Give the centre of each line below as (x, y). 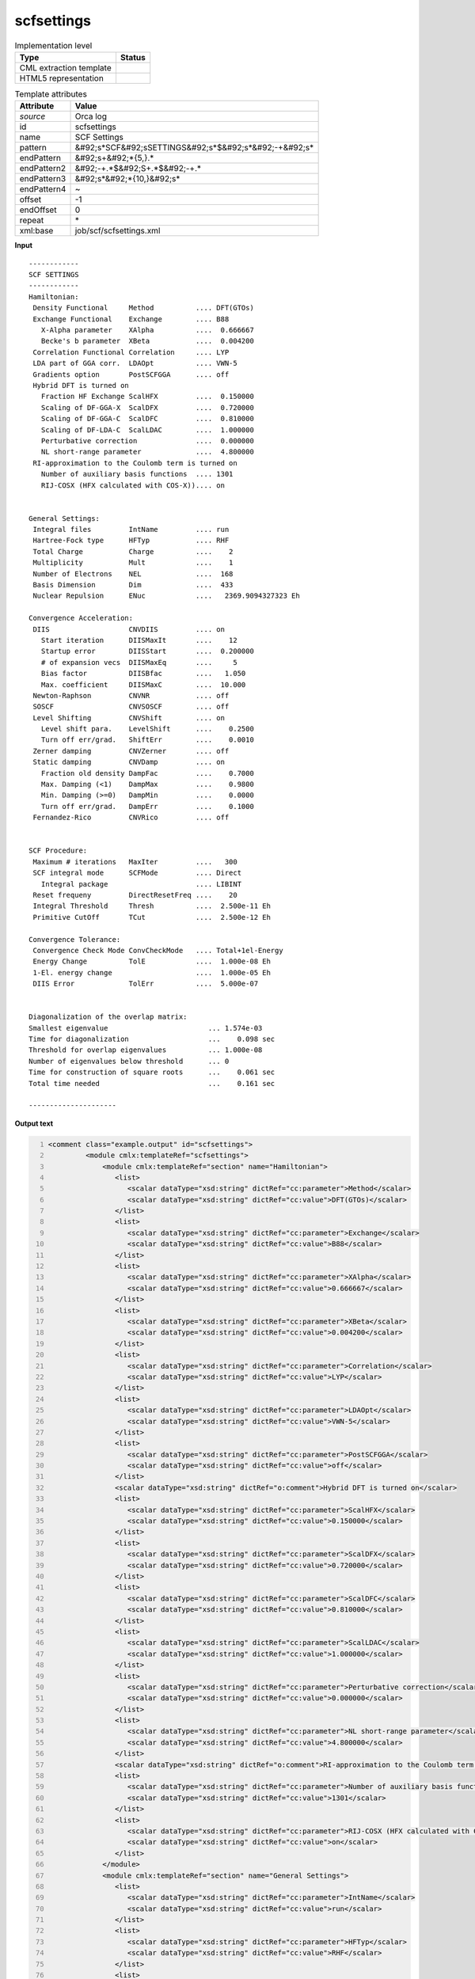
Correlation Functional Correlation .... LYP (131, 352)
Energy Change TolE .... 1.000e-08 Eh (152, 961)
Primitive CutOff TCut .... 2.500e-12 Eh (152, 917)
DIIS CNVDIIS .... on (129, 629)
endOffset (38, 210)
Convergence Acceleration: (81, 618)
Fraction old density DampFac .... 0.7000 (148, 773)
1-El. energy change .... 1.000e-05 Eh (152, 972)
